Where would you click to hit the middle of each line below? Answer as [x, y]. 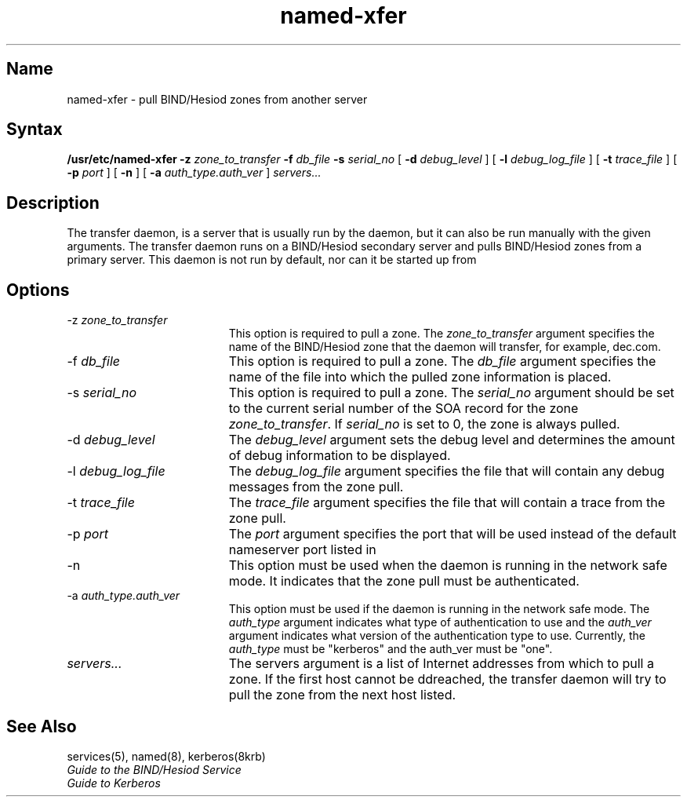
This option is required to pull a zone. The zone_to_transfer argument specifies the [442, 334]
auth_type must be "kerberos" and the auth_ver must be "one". [391, 649]
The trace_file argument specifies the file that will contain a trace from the [447, 503]
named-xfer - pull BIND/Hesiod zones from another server [217, 99]
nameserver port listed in [302, 550]
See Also [42, 726]
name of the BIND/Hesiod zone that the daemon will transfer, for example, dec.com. [445, 347]
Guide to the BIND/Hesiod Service [154, 769]
